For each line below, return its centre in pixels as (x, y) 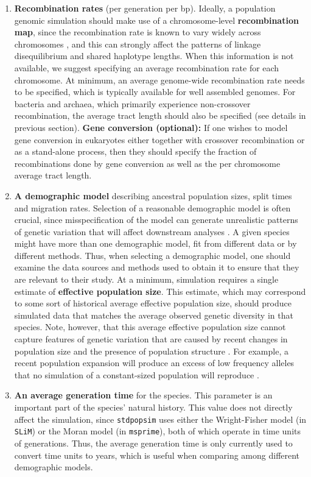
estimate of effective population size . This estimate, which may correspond (160, 291)
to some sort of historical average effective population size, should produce (153, 303)
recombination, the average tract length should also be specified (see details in (160, 115)
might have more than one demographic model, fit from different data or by (155, 243)
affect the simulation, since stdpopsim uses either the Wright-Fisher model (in (160, 419)
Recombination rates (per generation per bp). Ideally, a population (145, 8)
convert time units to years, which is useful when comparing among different (157, 455)
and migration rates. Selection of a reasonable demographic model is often (152, 207)
